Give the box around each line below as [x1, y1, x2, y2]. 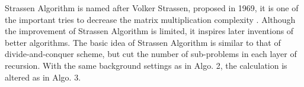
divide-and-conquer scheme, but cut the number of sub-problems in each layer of [5, 48, 297, 60]
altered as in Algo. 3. [5, 71, 81, 83]
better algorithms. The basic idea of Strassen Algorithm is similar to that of [5, 36, 281, 48]
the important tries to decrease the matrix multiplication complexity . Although [5, 13, 296, 25]
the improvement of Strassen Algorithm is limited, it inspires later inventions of [5, 25, 294, 37]
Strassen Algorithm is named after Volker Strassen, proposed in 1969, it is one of [5, 2, 299, 14]
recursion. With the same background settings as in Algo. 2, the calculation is [5, 59, 287, 71]
